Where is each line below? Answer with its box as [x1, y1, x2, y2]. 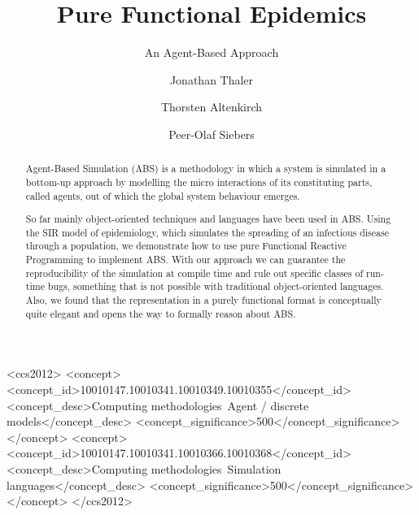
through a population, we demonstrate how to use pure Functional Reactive [25, 239, 347, 253]
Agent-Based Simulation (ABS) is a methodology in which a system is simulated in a [25, 162, 386, 175]
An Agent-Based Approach [144, 44, 279, 61]
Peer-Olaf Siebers [168, 125, 255, 142]
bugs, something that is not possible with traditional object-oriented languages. [47, 279, 384, 293]
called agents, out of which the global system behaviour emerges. [25, 188, 300, 202]
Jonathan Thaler [169, 71, 254, 88]
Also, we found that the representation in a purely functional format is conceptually [25, 293, 382, 307]
